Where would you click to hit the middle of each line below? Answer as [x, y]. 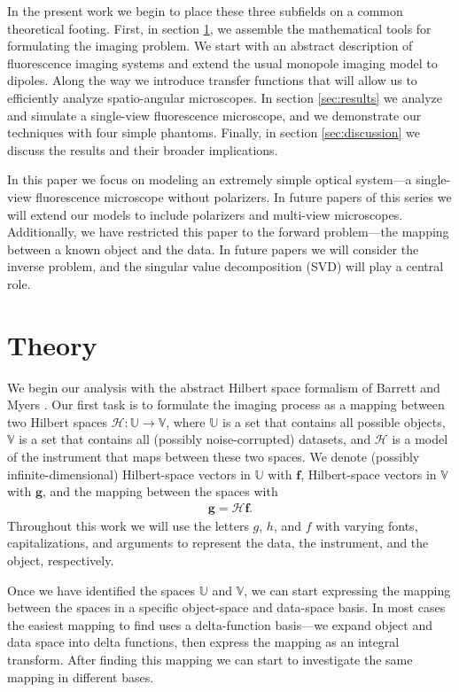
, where [186, 421]
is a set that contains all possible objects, [334, 421]
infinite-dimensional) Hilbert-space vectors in [129, 474]
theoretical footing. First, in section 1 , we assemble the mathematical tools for [219, 28]
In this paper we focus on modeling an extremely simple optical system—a [210, 179]
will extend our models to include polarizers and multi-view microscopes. [205, 214]
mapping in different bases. [81, 676]
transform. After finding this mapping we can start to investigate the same [210, 659]
